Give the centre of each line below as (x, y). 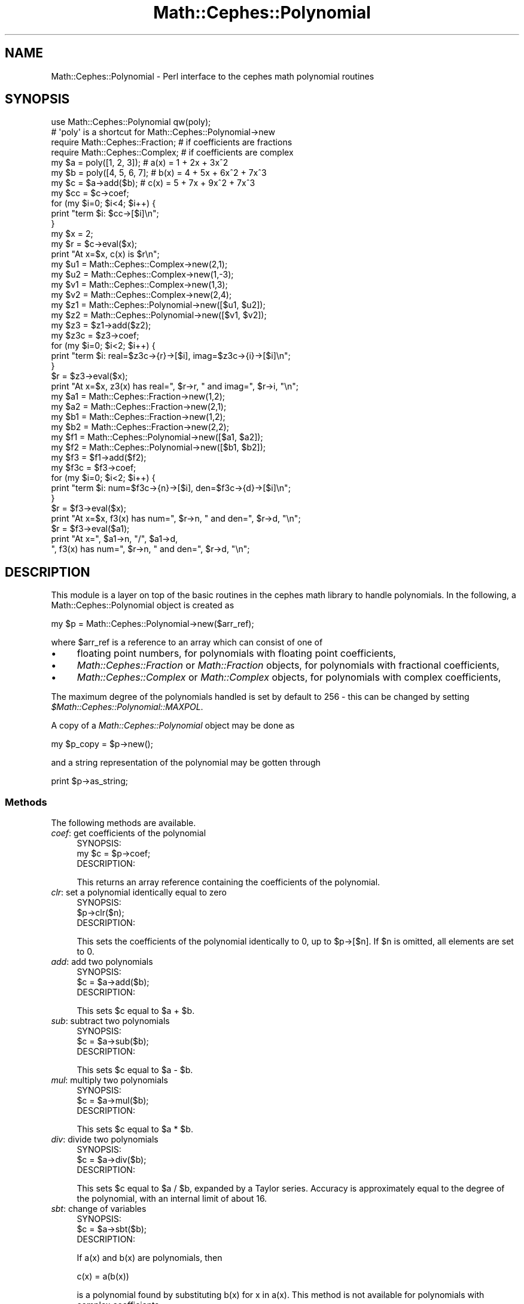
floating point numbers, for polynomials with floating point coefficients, (236, 653)
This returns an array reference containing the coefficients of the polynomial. (229, 882)
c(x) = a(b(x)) (103, 1276)
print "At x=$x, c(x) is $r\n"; (105, 254)
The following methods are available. (124, 823)
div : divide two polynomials (105, 1140)
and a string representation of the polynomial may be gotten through (186, 763)
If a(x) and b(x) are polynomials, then (150, 1258)
